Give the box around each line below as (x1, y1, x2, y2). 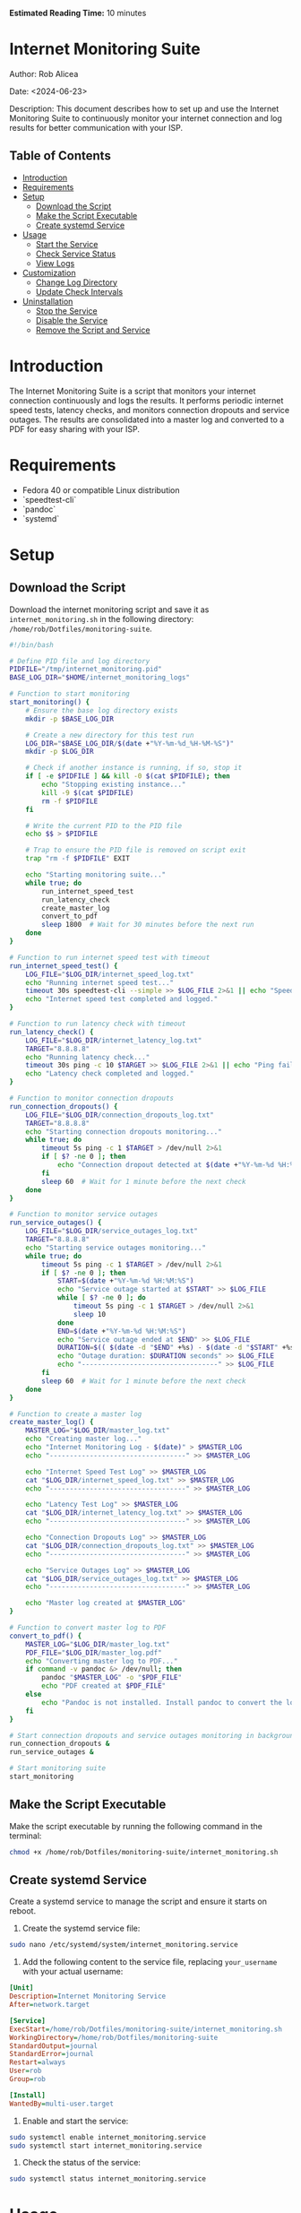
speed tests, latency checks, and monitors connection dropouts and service (9, 404, 289, 415)
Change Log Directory (35, 277, 118, 288)
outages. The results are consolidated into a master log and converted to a (9, 414, 285, 425)
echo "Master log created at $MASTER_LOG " (25, 1599, 186, 1608)
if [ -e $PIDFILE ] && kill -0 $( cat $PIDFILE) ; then (25, 772, 230, 781)
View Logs (35, 257, 75, 268)
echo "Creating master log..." (25, 1434, 142, 1444)
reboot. (9, 1906, 37, 1916)
